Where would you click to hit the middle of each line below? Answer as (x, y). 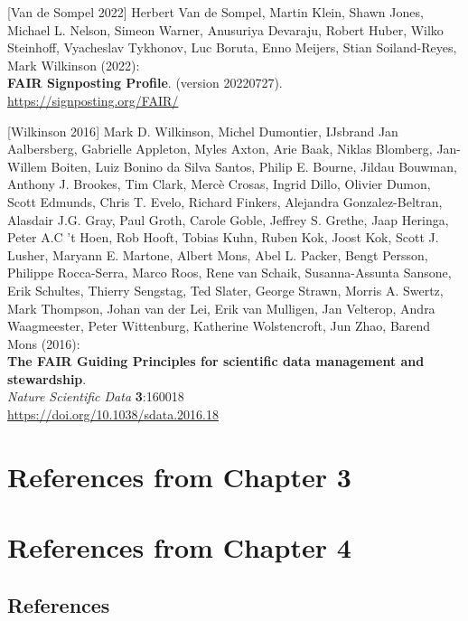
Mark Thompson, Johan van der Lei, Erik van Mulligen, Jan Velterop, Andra (221, 308)
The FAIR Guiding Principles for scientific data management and (216, 361)
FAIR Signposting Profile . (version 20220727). (145, 83)
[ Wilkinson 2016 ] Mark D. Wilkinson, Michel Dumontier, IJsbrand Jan (203, 131)
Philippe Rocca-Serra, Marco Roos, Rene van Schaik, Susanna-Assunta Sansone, (229, 273)
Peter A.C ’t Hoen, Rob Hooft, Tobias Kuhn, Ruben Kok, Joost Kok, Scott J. (223, 237)
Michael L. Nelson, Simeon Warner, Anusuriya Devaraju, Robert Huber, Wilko (225, 29)
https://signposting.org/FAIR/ (93, 100)
